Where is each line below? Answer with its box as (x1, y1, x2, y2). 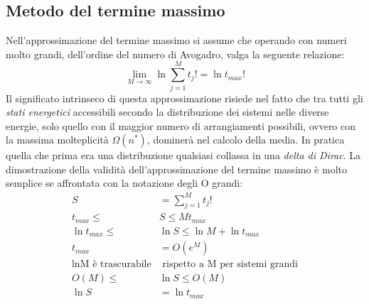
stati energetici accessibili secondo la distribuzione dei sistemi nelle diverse (6, 104, 329, 119)
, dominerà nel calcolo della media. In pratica (146, 132, 345, 147)
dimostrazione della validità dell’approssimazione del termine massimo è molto (6, 161, 347, 176)
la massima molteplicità (6, 132, 109, 147)
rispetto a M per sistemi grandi (162, 259, 299, 270)
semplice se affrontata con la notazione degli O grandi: (6, 175, 243, 190)
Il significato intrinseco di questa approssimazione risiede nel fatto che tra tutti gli (6, 90, 363, 105)
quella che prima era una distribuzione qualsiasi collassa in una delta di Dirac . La (6, 148, 361, 163)
